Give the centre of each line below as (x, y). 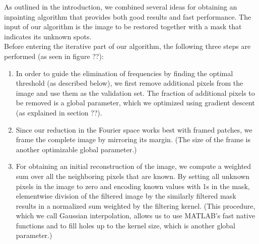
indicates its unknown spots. (48, 36)
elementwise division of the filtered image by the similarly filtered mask (126, 196)
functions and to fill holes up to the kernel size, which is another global (125, 225)
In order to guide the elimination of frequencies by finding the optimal (124, 73)
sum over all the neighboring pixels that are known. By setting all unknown (133, 176)
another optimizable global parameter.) (76, 149)
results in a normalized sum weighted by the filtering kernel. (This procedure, (136, 205)
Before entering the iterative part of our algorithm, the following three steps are (127, 46)
